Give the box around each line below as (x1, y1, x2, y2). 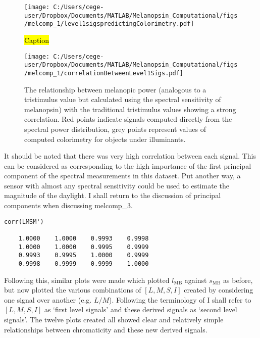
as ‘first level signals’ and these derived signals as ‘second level (44, 304, 237, 315)
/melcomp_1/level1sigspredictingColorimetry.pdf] (24, 20, 194, 28)
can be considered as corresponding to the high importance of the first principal (4, 160, 251, 171)
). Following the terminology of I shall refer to (109, 294, 251, 305)
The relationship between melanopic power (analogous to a (24, 84, 206, 94)
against (184, 274, 207, 285)
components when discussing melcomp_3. (4, 200, 133, 211)
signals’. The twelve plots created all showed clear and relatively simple (4, 314, 224, 324)
